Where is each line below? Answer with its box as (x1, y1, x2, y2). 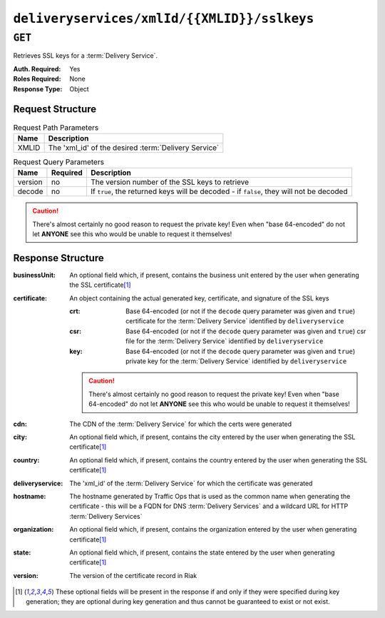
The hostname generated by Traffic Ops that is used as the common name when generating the (69, 492, 351, 500)
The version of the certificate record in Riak (69, 571, 197, 579)
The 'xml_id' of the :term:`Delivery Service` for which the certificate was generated (69, 479, 313, 487)
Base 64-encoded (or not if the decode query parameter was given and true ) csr (125, 327, 366, 335)
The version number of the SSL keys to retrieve (90, 177, 250, 187)
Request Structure (13, 103, 97, 116)
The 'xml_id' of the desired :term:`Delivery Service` (48, 143, 220, 153)
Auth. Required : (13, 64, 61, 73)
